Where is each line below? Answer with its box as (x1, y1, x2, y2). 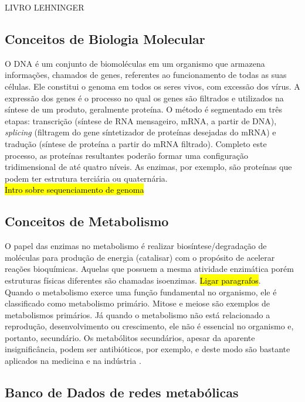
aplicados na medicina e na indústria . (5, 355, 141, 367)
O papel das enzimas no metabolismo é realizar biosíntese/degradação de (5, 240, 267, 252)
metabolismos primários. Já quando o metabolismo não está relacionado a (5, 308, 270, 321)
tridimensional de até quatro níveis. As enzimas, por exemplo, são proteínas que (5, 161, 292, 173)
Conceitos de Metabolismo (5, 212, 169, 230)
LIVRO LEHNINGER (5, 1, 84, 13)
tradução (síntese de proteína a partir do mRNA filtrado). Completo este (5, 137, 267, 149)
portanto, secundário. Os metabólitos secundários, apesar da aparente (5, 331, 255, 343)
